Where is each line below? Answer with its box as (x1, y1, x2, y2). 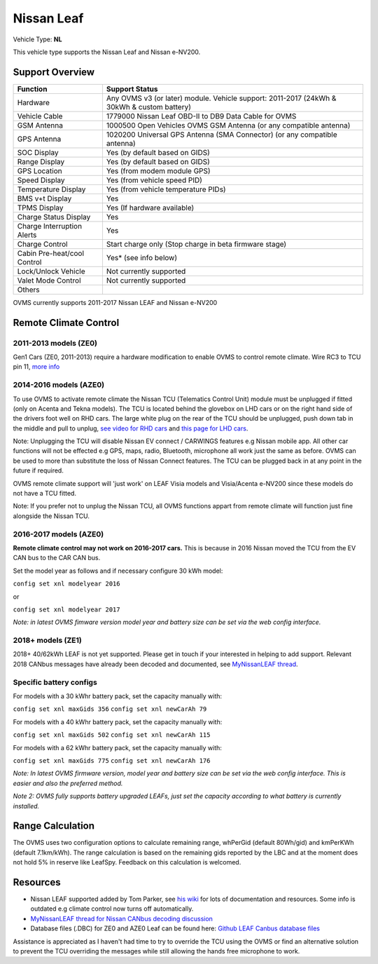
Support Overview (13, 66, 94, 78)
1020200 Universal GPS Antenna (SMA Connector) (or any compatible (106, 130, 337, 140)
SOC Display (17, 147, 59, 157)
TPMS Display (17, 203, 64, 212)
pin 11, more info (13, 362, 60, 371)
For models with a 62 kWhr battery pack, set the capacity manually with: (13, 743, 222, 752)
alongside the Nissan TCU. (13, 512, 90, 520)
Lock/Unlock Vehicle (17, 266, 85, 276)
